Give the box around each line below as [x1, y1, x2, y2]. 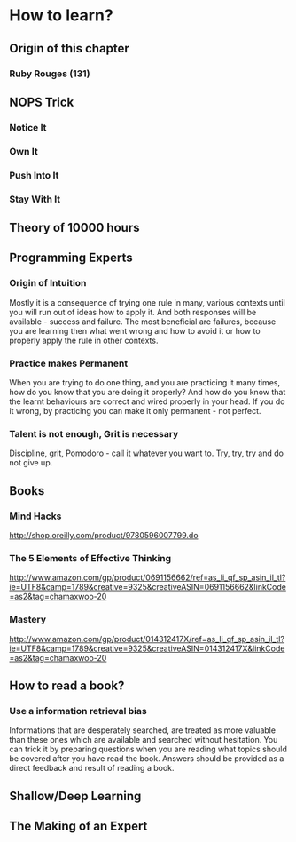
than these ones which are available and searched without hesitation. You [9, 735, 278, 745]
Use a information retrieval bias [9, 704, 148, 717]
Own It [9, 145, 38, 157]
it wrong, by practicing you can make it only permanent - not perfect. [9, 405, 261, 416]
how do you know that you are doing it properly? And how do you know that [9, 386, 286, 397]
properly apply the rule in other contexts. [9, 335, 159, 346]
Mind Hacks [9, 510, 62, 522]
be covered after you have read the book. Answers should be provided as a [9, 753, 284, 764]
